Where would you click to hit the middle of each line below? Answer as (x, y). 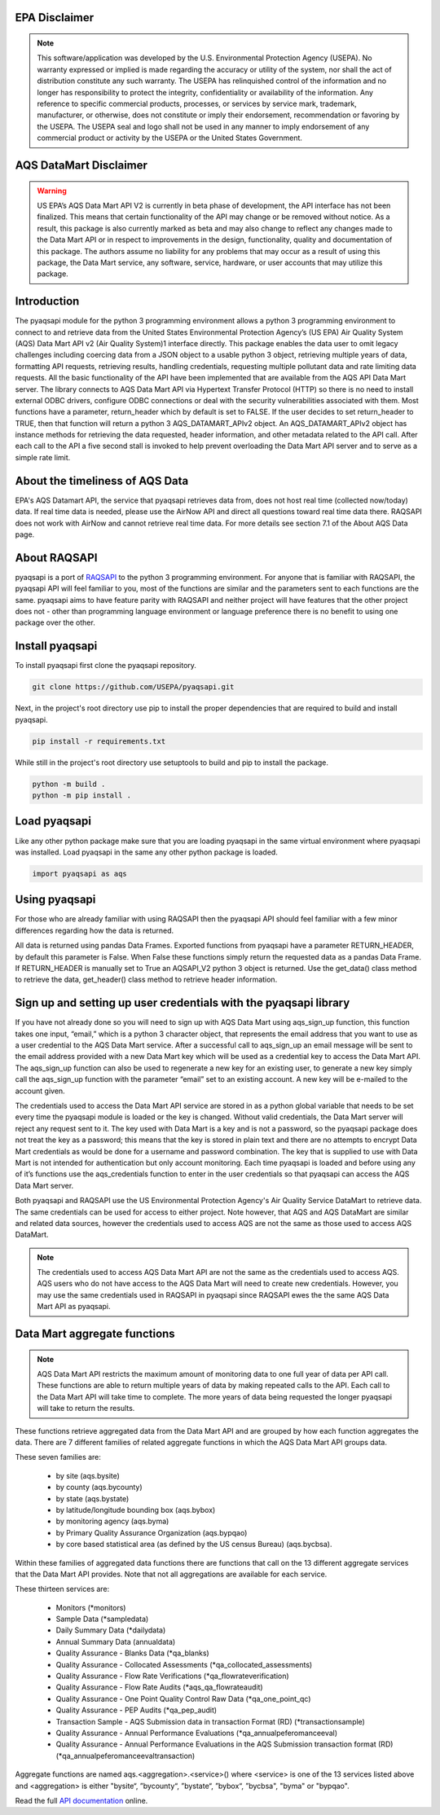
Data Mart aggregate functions (95, 1334)
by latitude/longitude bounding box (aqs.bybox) (136, 1510)
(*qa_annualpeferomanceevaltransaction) (125, 1756)
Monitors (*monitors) (91, 1607)
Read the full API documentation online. (81, 1800)
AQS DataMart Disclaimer (81, 165)
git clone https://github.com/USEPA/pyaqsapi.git (133, 687)
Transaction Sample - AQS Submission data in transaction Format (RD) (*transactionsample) (211, 1721)
